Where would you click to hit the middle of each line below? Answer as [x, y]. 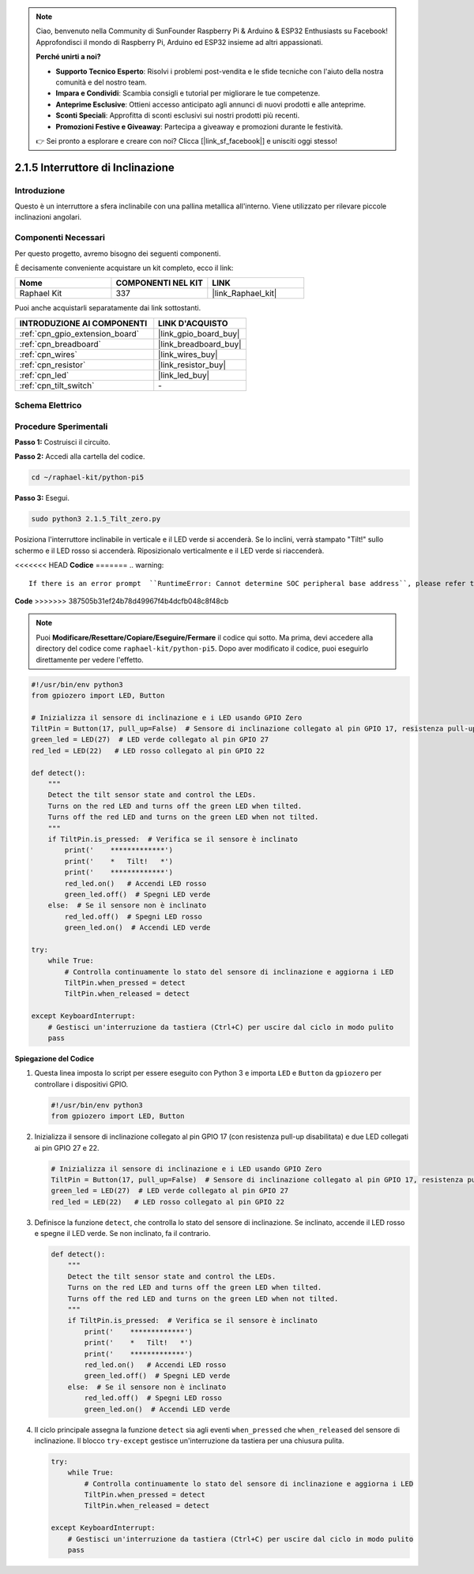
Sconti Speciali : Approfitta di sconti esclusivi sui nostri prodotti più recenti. [178, 115]
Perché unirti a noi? [69, 57]
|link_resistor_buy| [192, 365]
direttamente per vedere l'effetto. [90, 659]
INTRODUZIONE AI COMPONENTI [83, 323]
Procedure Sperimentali [61, 426]
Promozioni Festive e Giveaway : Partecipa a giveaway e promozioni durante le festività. [199, 126]
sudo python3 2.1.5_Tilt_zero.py [96, 519]
